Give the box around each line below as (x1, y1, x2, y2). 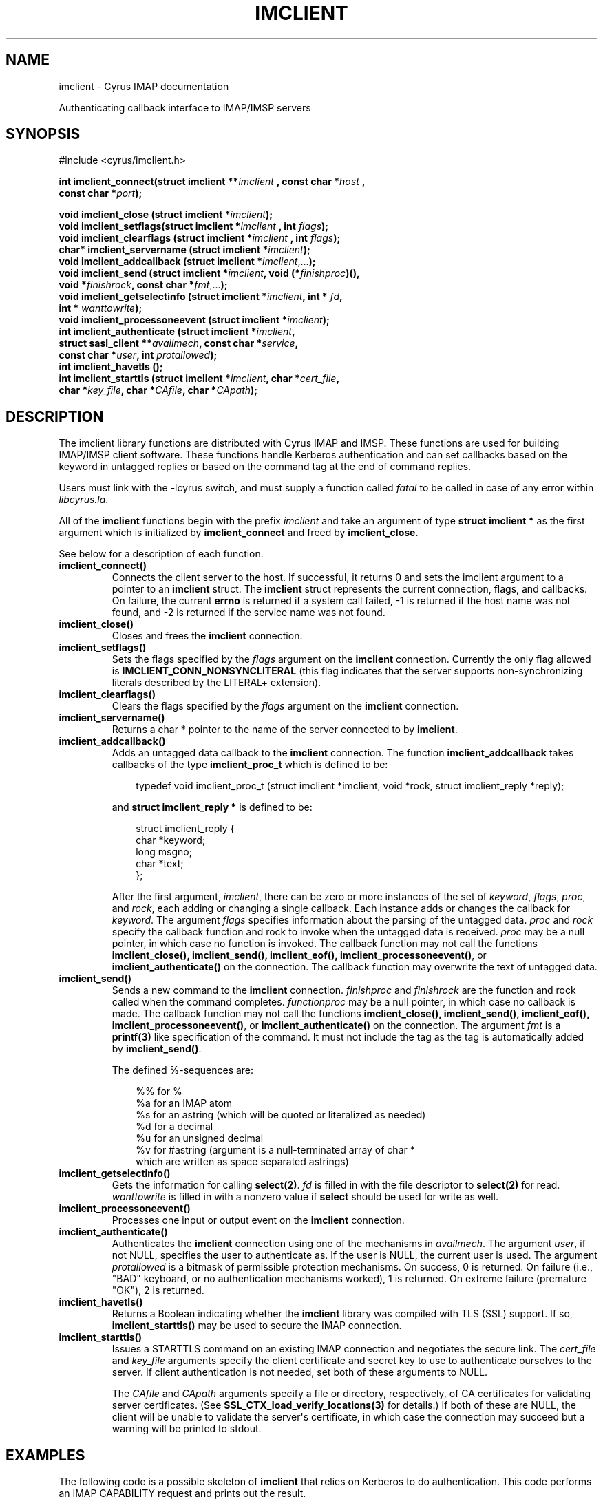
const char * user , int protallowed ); (59, 349, 218, 361)
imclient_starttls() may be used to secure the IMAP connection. (112, 1319, 402, 1332)
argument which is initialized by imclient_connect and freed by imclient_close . (59, 527, 419, 539)
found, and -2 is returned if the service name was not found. (112, 606, 385, 619)
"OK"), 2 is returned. (112, 1284, 204, 1297)
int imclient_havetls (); (59, 361, 163, 373)
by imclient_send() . (112, 1043, 202, 1055)
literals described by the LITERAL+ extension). (112, 677, 321, 689)
